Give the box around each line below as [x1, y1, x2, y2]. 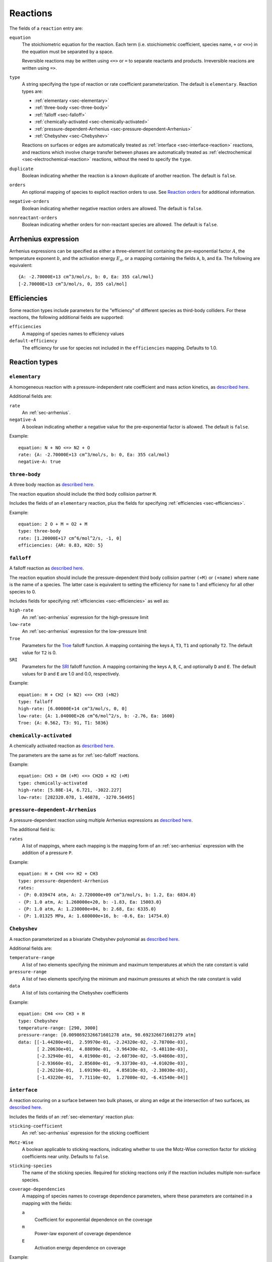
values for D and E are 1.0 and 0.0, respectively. [22, 670, 120, 676]
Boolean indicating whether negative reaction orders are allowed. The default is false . [22, 205, 203, 212]
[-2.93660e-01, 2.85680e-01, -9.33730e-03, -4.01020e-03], [37, 1060, 188, 1066]
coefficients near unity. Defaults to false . [22, 1153, 109, 1160]
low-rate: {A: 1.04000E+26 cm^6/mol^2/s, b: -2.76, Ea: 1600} [18, 713, 175, 719]
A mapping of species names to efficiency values [22, 331, 124, 337]
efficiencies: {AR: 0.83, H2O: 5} [18, 543, 103, 548]
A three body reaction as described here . [9, 482, 95, 488]
